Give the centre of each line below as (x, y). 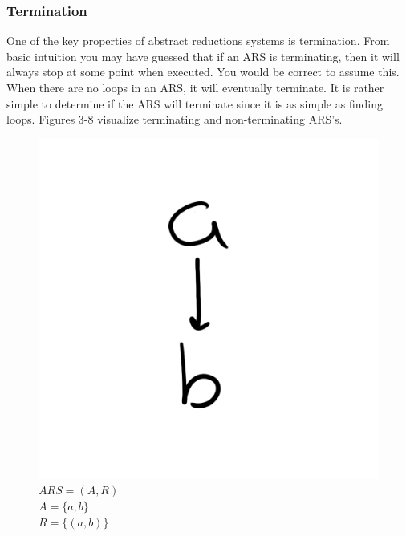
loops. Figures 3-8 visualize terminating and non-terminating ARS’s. (175, 119)
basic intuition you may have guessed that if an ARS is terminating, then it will (203, 56)
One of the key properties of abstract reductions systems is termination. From (198, 41)
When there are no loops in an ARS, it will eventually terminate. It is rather (195, 87)
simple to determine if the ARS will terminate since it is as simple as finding (195, 103)
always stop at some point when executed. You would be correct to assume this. (203, 72)
